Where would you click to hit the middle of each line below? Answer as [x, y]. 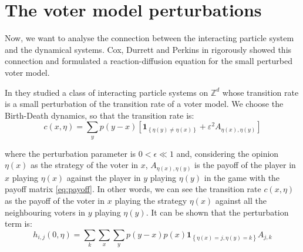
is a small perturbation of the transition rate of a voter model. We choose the [144, 104]
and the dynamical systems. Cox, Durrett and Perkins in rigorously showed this [148, 49]
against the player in [104, 177]
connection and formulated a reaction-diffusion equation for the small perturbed [149, 61]
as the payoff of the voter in [55, 200]
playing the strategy [151, 200]
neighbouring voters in [45, 212]
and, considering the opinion [228, 153]
